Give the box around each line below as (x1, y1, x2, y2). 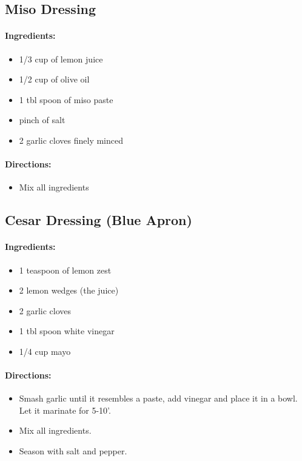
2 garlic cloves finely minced (19, 133, 124, 146)
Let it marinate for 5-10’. (19, 403, 111, 416)
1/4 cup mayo (19, 345, 71, 357)
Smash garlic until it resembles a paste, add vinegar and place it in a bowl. (19, 392, 298, 405)
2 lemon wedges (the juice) (19, 284, 119, 297)
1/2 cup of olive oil (19, 73, 90, 86)
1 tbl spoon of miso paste (19, 93, 113, 106)
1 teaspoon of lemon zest (19, 263, 112, 276)
